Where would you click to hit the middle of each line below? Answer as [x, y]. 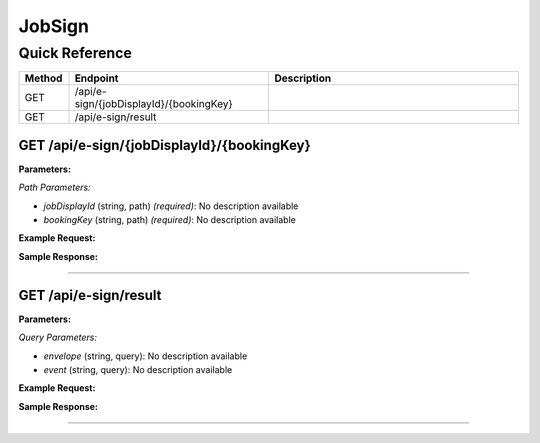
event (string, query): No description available [138, 369]
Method [43, 78]
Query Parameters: [57, 337]
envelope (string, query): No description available [145, 356]
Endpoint [96, 78]
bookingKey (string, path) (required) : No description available [170, 220]
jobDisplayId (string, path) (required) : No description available [171, 206]
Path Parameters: [54, 187]
